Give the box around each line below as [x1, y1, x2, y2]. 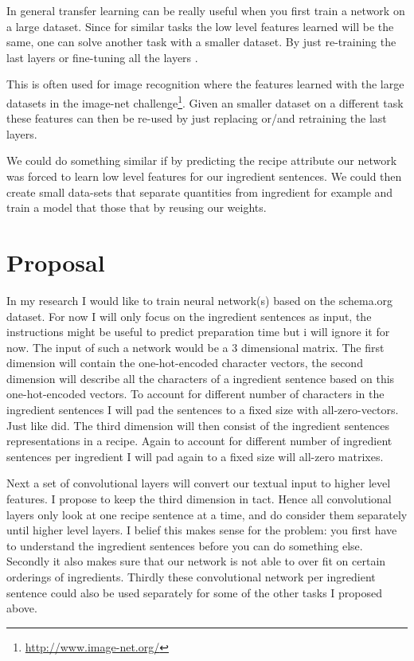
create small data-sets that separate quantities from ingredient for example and [6, 183, 393, 200]
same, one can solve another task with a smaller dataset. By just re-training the [6, 33, 396, 50]
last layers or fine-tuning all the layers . [6, 49, 198, 65]
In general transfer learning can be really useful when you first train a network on [6, 2, 405, 18]
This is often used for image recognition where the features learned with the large [6, 76, 404, 92]
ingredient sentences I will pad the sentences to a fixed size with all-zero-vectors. [6, 401, 399, 418]
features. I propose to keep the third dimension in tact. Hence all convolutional [6, 491, 392, 507]
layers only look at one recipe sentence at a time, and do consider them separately [6, 506, 408, 522]
